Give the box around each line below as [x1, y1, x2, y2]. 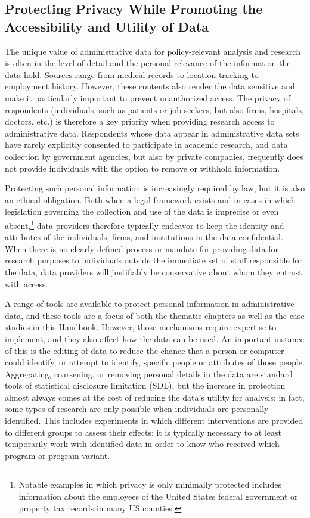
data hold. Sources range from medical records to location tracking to [5, 68, 259, 80]
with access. [5, 277, 48, 290]
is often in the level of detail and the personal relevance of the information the [5, 57, 291, 69]
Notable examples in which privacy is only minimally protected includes [18, 478, 281, 491]
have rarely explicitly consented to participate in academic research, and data [5, 138, 288, 151]
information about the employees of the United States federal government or [18, 490, 298, 503]
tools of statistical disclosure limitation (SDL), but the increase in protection [5, 379, 286, 392]
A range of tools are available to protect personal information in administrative [5, 297, 294, 310]
